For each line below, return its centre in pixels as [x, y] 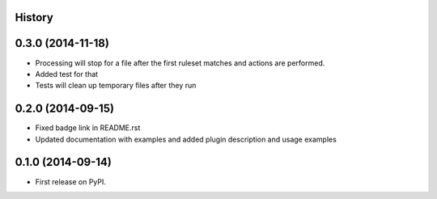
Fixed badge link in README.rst [88, 128]
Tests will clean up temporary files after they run [116, 86]
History [34, 17]
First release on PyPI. [71, 181]
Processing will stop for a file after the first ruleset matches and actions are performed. [180, 63]
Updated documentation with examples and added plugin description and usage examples [186, 139]
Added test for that [67, 74]
